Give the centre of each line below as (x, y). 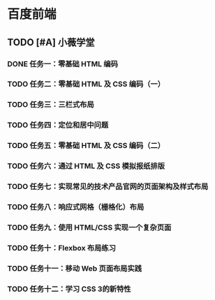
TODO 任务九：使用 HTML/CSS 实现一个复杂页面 (89, 227)
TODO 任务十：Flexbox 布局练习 (62, 248)
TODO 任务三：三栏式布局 (51, 105)
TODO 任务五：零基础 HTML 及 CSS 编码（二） (86, 146)
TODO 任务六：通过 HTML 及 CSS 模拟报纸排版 (86, 166)
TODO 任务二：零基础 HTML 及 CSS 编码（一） (86, 84)
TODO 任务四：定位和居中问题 (58, 125)
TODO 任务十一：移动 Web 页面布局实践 (74, 268)
